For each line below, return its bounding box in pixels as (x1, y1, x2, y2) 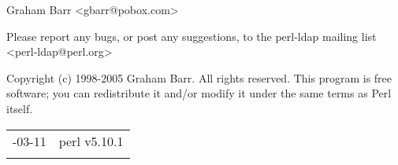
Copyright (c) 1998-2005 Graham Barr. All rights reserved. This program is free (6, 69, 392, 86)
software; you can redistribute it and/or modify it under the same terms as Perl (6, 85, 392, 101)
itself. (6, 100, 33, 116)
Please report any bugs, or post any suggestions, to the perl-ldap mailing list (6, 27, 377, 44)
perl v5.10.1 (58, 131, 124, 150)
